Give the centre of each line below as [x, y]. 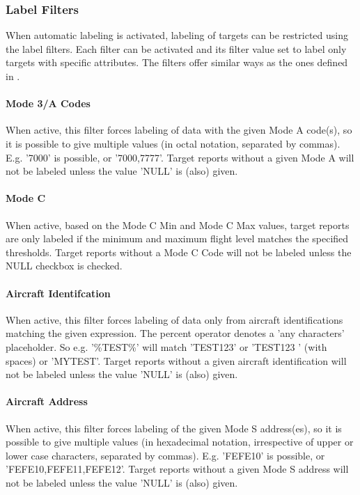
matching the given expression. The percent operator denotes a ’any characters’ [175, 333]
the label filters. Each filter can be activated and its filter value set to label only [176, 48]
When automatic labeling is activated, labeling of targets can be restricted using [177, 35]
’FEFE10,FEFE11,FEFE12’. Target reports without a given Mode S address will [177, 469]
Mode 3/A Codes [48, 103]
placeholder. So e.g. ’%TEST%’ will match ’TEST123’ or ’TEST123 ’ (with [166, 346]
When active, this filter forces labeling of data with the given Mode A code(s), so [179, 130]
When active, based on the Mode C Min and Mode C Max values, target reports [178, 225]
